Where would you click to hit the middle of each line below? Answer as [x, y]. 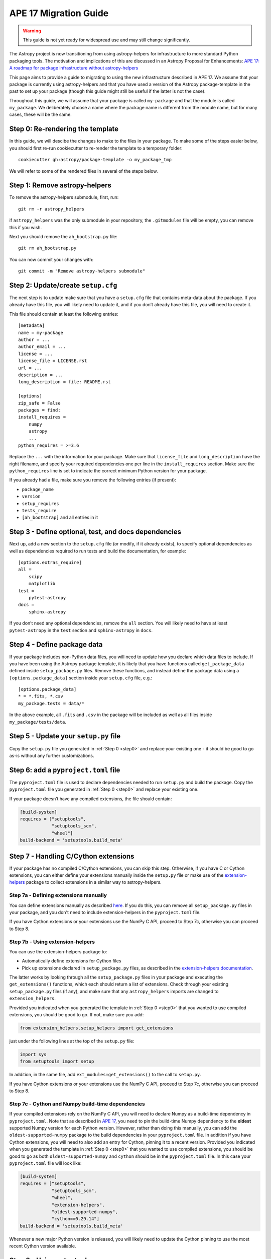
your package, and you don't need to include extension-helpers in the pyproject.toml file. [105, 912]
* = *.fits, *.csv [41, 696]
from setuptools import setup [57, 1062]
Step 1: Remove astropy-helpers [60, 186]
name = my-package [41, 333]
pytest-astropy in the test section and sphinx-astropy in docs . [81, 630]
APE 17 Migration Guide [59, 13]
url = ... [30, 368]
